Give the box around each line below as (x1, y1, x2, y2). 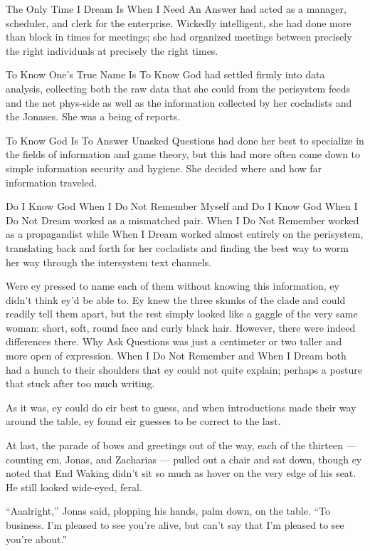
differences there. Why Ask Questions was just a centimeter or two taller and (6, 334, 342, 349)
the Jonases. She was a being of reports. (6, 109, 180, 124)
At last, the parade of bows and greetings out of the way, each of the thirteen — (6, 438, 356, 453)
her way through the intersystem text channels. (6, 254, 212, 269)
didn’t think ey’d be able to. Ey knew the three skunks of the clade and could (6, 292, 346, 307)
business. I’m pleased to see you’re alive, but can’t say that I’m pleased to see (6, 518, 344, 532)
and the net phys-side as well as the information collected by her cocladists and (6, 95, 352, 110)
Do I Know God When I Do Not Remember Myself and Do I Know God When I (6, 199, 358, 214)
